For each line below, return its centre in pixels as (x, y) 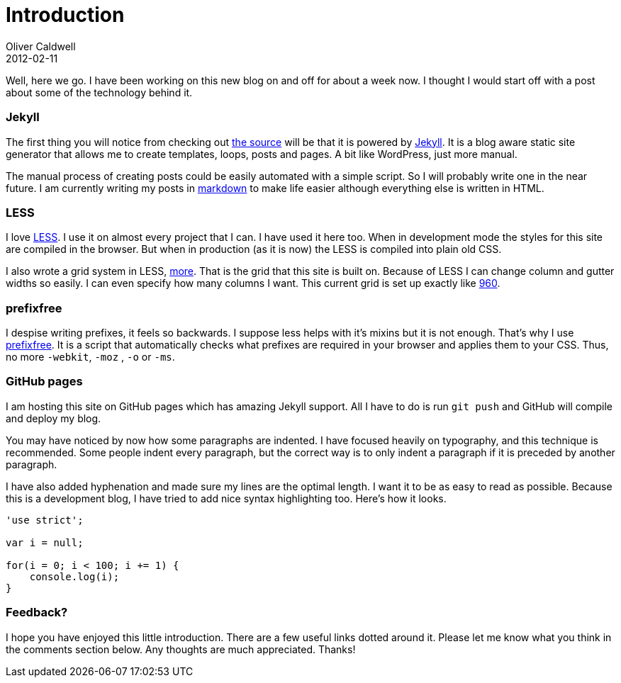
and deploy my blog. (54, 418)
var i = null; (45, 542)
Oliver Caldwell (41, 46)
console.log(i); (74, 576)
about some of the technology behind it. (99, 92)
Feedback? (37, 613)
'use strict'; (45, 520)
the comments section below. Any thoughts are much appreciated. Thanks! (181, 649)
